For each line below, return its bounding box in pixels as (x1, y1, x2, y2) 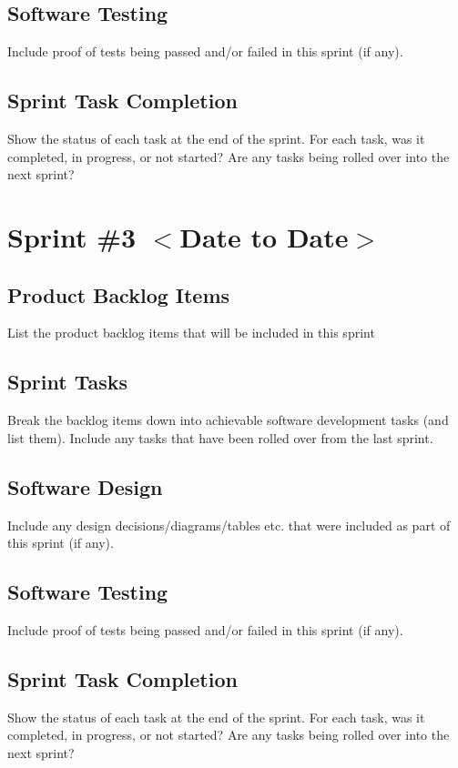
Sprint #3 (7, 217, 137, 255)
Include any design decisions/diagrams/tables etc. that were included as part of (7, 515, 451, 534)
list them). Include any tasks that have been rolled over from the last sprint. (7, 428, 433, 447)
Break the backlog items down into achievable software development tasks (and (7, 410, 449, 429)
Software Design (7, 472, 163, 500)
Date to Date (179, 217, 349, 255)
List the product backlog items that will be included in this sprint (7, 323, 375, 342)
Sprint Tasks (7, 368, 128, 396)
